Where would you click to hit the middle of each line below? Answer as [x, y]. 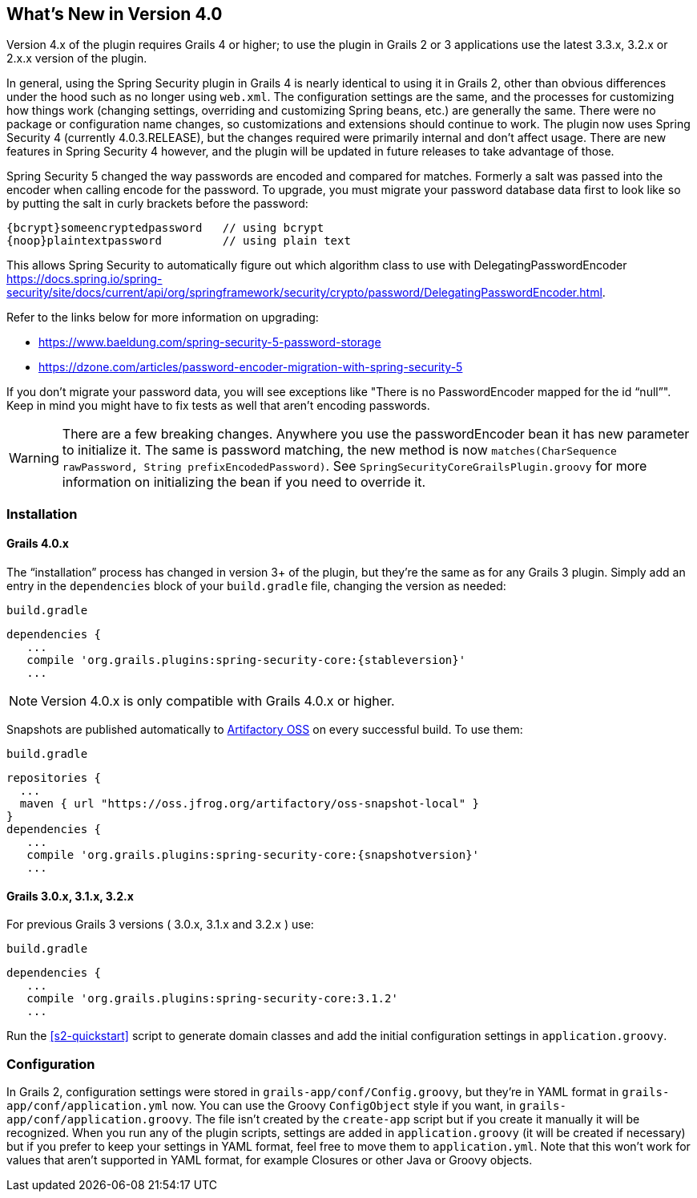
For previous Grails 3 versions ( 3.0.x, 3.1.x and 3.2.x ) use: [160, 925]
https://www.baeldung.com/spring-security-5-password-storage [210, 342]
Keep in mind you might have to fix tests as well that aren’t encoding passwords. [218, 406]
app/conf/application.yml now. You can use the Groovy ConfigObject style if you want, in [261, 1105]
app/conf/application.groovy [98, 1119]
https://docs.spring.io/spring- [85, 279]
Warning [34, 458]
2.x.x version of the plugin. [77, 59]
